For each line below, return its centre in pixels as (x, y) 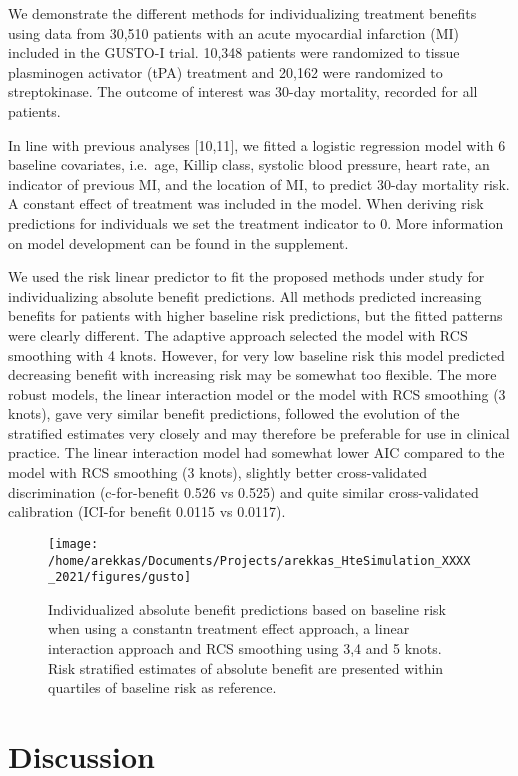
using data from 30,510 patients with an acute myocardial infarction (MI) (234, 32)
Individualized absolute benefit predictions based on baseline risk (247, 608)
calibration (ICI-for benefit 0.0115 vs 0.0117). (147, 511)
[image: (73, 543)
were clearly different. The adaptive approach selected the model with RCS (238, 334)
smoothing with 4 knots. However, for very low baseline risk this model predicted (256, 354)
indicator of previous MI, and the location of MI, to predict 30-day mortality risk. (259, 183)
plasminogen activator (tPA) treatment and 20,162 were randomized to (225, 71)
